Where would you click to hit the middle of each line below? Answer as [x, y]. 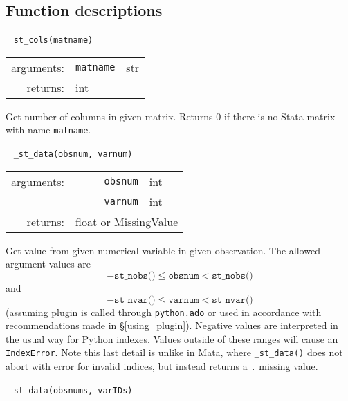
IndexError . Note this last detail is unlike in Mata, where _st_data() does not [174, 352]
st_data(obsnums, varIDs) [73, 390]
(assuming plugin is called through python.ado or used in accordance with [164, 311]
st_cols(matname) [53, 40]
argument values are [48, 264]
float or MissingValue [127, 221]
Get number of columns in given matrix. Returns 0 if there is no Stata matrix [171, 116]
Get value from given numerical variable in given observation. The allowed [163, 250]
